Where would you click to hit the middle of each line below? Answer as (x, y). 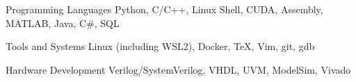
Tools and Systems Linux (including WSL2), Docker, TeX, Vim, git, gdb (160, 46)
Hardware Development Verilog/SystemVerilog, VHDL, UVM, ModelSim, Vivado (178, 69)
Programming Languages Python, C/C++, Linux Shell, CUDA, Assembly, (164, 9)
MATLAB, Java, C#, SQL (63, 23)
